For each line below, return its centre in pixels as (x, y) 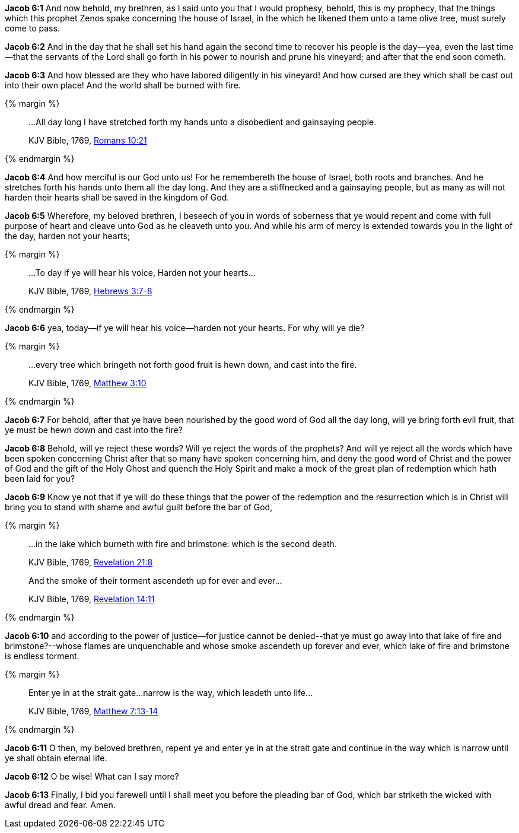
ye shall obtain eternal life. (56, 758)
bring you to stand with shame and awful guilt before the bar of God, (139, 507)
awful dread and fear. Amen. (60, 805)
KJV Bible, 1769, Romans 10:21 (88, 140)
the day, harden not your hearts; (68, 236)
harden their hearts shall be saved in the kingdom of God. (117, 197)
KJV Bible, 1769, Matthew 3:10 (87, 383)
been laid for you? (40, 479)
